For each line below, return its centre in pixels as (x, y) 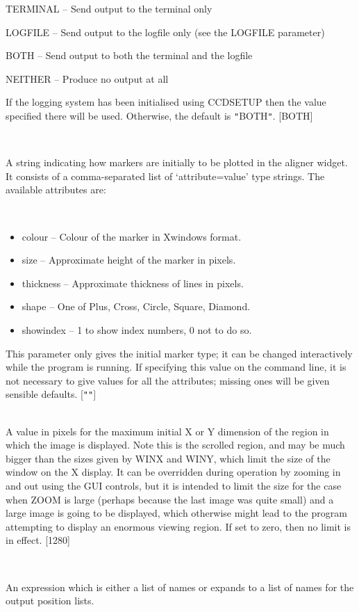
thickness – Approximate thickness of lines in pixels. (133, 283)
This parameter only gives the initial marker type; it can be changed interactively (179, 353)
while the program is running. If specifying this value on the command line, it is (176, 367)
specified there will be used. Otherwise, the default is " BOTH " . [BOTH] (159, 115)
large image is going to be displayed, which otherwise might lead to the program (176, 513)
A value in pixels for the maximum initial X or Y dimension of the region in (167, 431)
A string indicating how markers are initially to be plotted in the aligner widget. (177, 162)
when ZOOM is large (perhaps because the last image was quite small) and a (170, 499)
